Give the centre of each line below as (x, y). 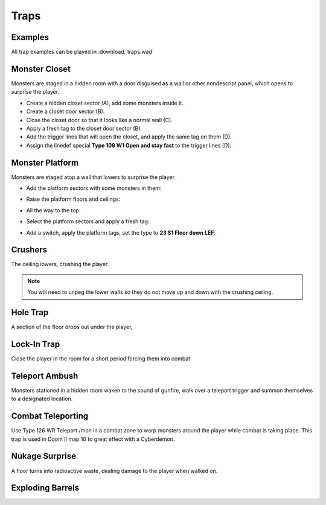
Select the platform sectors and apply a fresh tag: (88, 221)
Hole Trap (30, 312)
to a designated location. (42, 399)
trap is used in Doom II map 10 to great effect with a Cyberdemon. (93, 439)
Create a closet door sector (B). (66, 111)
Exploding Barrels (45, 488)
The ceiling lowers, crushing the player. (60, 264)
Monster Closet (41, 69)
